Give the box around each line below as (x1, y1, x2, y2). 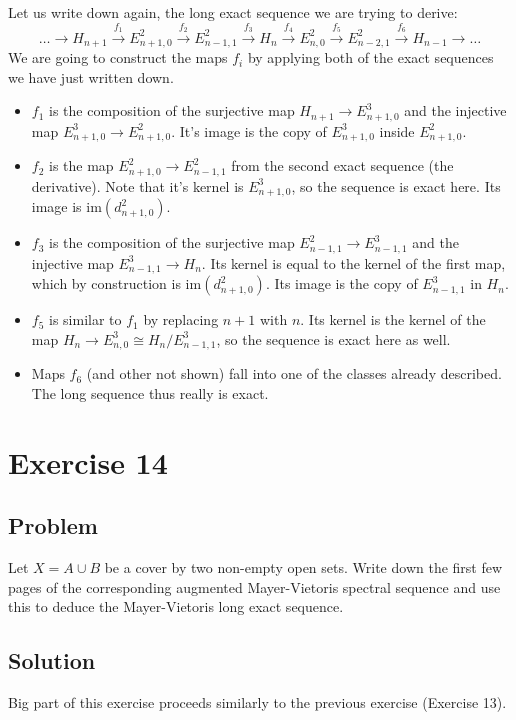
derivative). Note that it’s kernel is (31, 175, 244, 196)
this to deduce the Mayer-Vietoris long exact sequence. (8, 596, 344, 617)
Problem (8, 510, 98, 541)
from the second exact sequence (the (231, 155, 454, 176)
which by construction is (31, 273, 181, 294)
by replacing (143, 309, 219, 330)
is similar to (49, 309, 122, 330)
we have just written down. (8, 66, 174, 87)
